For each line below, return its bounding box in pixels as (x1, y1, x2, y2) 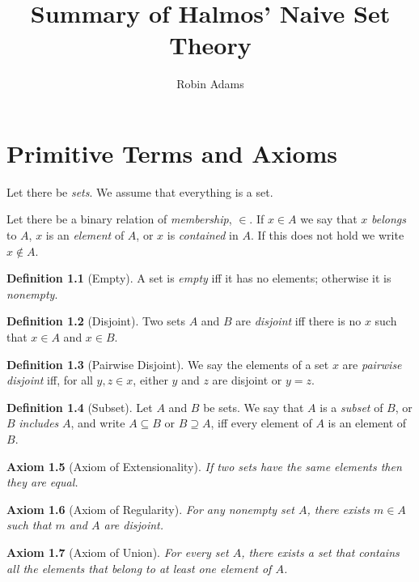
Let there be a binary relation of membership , (6, 210, 232, 227)
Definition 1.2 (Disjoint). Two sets (6, 312, 185, 329)
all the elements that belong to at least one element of (6, 559, 272, 576)
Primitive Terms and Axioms (6, 136, 338, 169)
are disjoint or (212, 372, 282, 389)
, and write (70, 414, 125, 431)
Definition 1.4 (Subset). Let (6, 398, 153, 415)
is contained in (167, 227, 239, 244)
